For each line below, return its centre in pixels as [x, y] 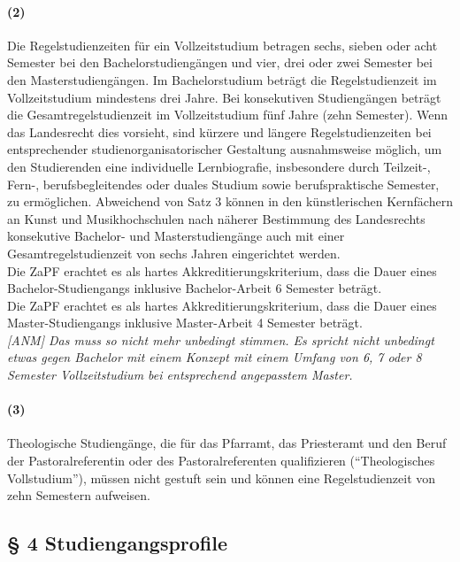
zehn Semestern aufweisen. [79, 495]
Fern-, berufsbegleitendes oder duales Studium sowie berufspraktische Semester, [223, 184]
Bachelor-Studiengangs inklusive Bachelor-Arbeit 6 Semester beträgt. [195, 288]
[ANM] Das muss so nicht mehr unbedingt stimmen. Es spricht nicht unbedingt [221, 339]
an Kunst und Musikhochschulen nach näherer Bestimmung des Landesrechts [216, 218]
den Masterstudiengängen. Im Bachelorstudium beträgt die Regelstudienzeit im [222, 79]
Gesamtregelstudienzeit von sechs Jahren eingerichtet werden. [174, 253]
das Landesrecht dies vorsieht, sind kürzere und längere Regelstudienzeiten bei [219, 131]
